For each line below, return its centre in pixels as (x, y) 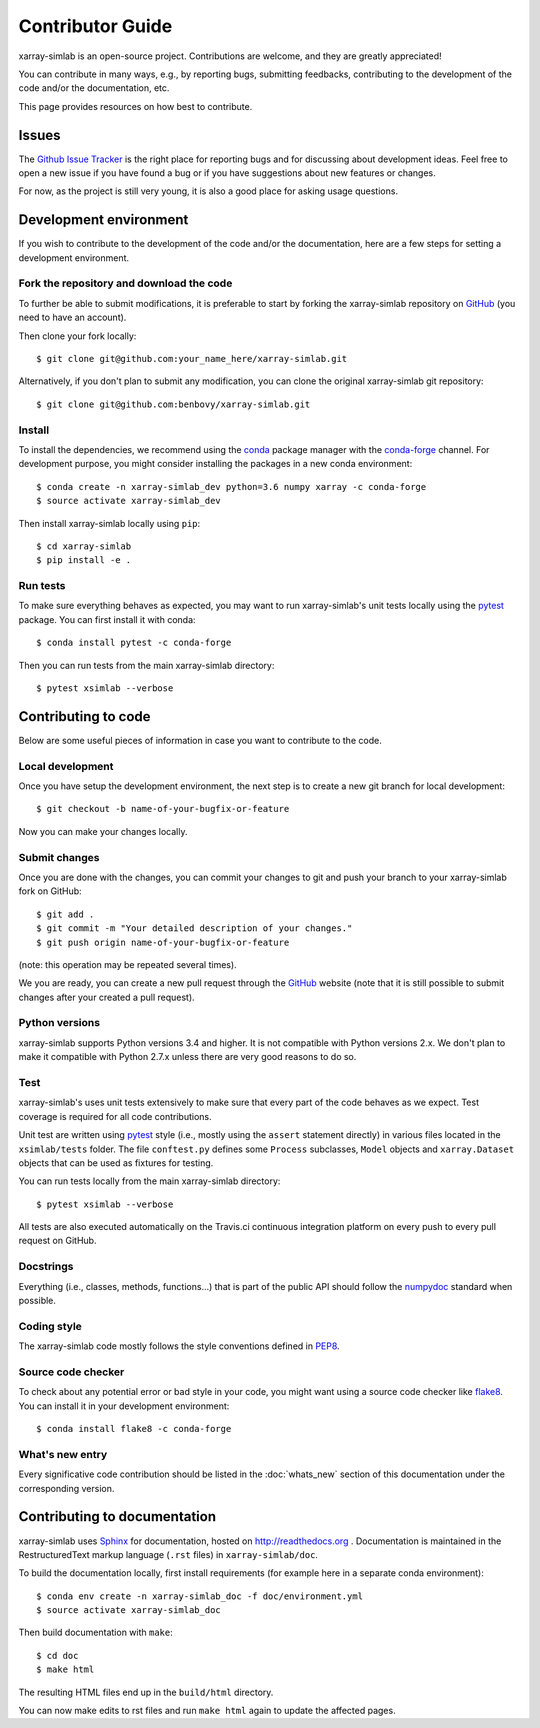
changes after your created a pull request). (106, 997)
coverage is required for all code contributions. (115, 1116)
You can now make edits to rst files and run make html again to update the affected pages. (207, 1711)
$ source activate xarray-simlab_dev (129, 501)
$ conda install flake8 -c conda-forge (134, 1429)
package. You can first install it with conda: (107, 619)
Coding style (50, 1326)
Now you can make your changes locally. (103, 831)
